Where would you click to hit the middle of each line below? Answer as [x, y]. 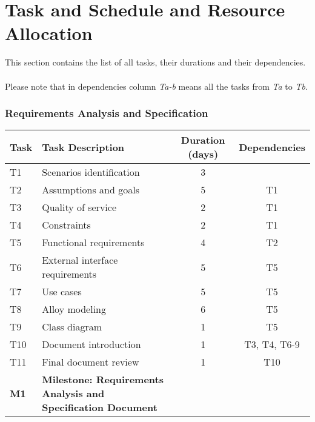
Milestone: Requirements [103, 380]
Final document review [91, 362]
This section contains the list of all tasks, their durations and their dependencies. [155, 62]
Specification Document [100, 407]
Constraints [66, 225]
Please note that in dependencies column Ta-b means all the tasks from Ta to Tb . [156, 86]
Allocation [49, 33]
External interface [80, 260]
